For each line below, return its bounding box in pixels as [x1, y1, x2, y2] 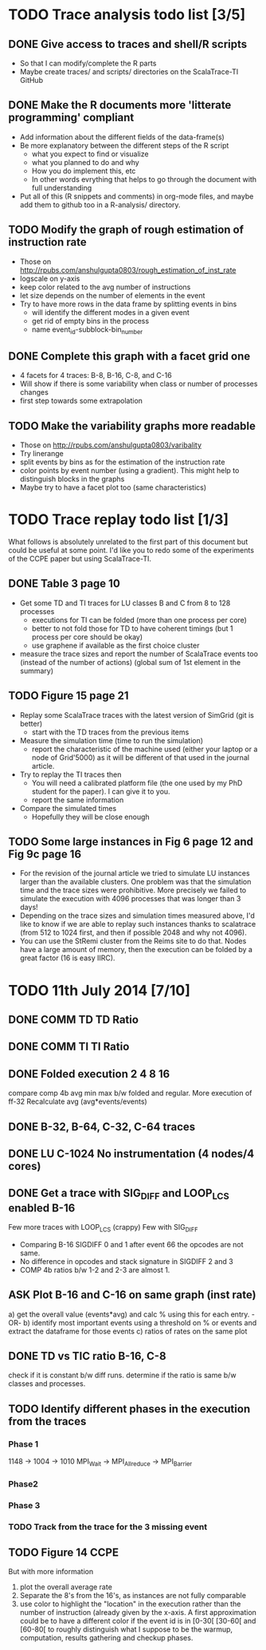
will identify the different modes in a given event [31, 307, 190, 317]
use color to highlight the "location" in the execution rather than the [19, 1599, 241, 1609]
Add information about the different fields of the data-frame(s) [19, 132, 225, 141]
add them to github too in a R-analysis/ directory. [19, 199, 181, 209]
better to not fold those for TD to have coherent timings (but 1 [31, 624, 233, 633]
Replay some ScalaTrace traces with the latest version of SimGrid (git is [19, 710, 255, 719]
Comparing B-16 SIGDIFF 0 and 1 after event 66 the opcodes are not [19, 1239, 244, 1249]
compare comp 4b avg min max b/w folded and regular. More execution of [8, 1089, 252, 1098]
